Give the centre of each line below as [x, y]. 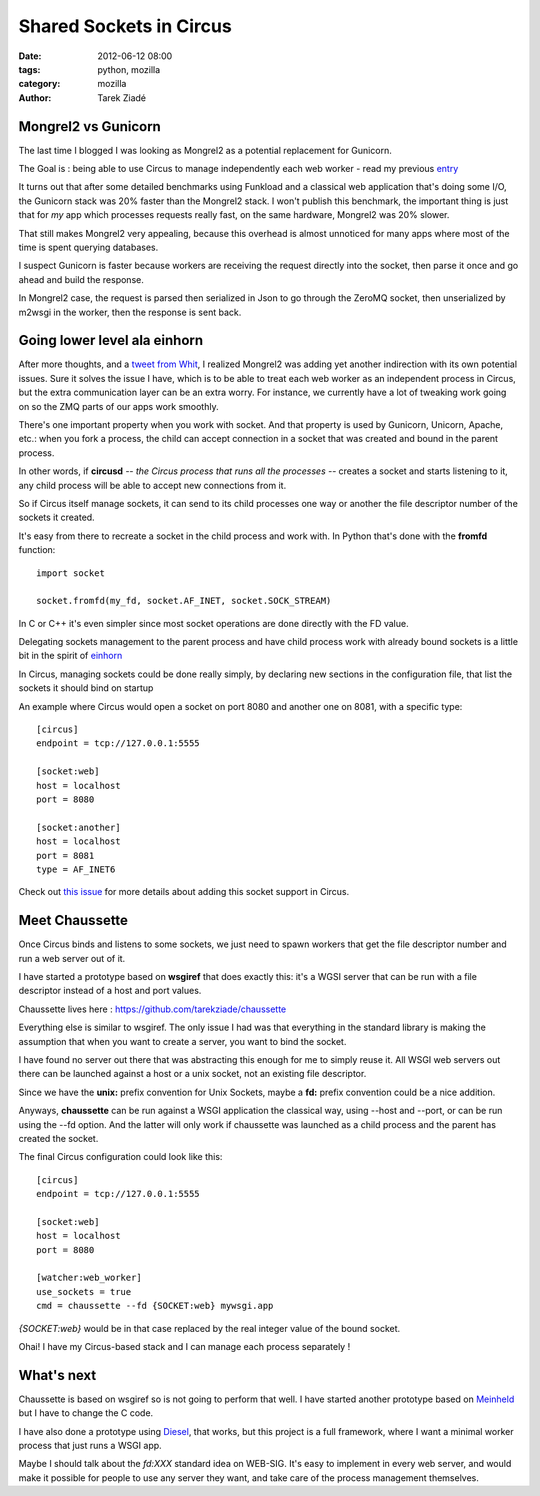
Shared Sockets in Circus [125, 26]
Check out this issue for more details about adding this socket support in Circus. [184, 892]
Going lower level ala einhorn [111, 340]
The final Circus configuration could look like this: [120, 1157]
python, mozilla [129, 69]
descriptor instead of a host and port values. [110, 991]
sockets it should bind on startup [86, 688]
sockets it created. [56, 517]
